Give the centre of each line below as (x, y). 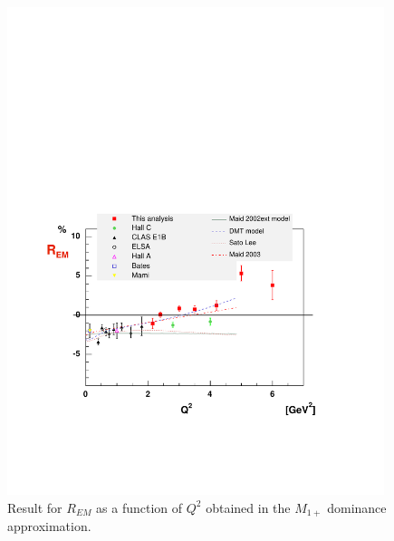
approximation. (49, 526)
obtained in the (248, 507)
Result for (35, 507)
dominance (357, 507)
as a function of (139, 507)
